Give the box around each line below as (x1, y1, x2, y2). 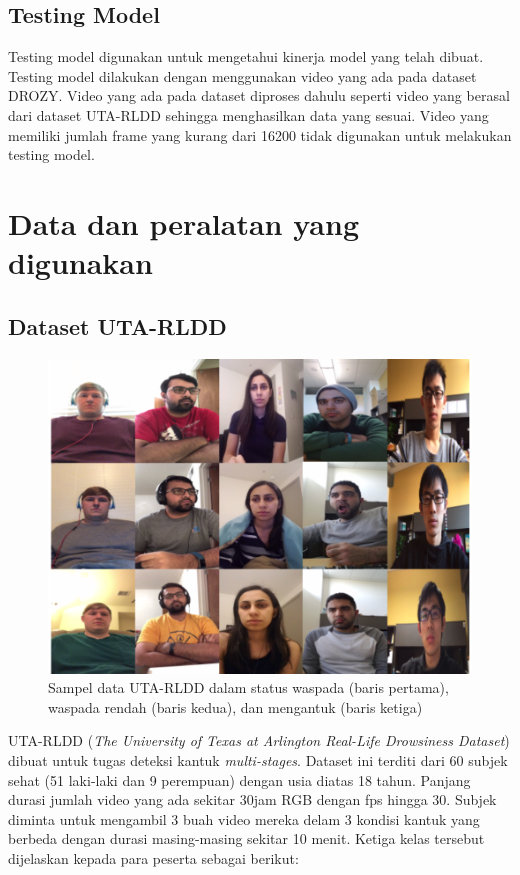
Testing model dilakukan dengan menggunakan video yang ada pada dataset (8, 65, 477, 86)
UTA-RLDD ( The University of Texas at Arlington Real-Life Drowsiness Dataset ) (8, 730, 510, 751)
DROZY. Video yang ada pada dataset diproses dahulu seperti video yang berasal (8, 85, 510, 106)
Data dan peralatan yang (8, 202, 359, 243)
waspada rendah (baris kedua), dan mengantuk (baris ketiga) (48, 696, 423, 717)
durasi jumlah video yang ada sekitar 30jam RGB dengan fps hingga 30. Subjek (8, 789, 497, 810)
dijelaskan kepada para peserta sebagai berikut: (8, 848, 299, 868)
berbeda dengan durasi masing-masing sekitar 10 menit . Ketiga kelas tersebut (8, 828, 485, 849)
